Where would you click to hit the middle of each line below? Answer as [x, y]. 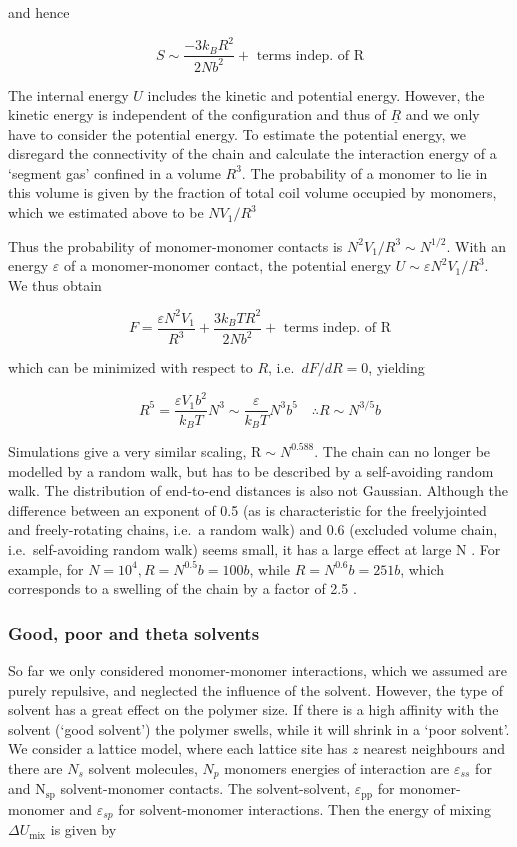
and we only [442, 114]
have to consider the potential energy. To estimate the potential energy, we [237, 133]
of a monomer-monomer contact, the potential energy [227, 265]
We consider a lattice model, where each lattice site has [178, 748]
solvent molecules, [143, 767]
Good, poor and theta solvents [134, 632]
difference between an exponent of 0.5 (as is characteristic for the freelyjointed [247, 509]
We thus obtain [55, 284]
